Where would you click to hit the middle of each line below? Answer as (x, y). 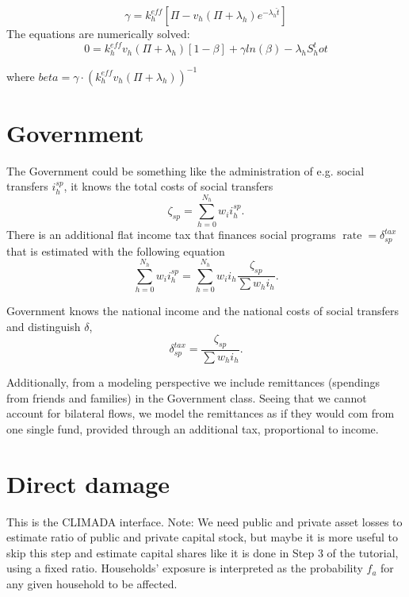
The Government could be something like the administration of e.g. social (185, 170)
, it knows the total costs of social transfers (168, 186)
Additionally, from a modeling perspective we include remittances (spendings (193, 382)
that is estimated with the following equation (116, 250)
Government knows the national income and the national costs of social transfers (203, 311)
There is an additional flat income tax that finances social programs (171, 235)
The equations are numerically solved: (98, 33)
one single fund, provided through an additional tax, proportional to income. (193, 428)
